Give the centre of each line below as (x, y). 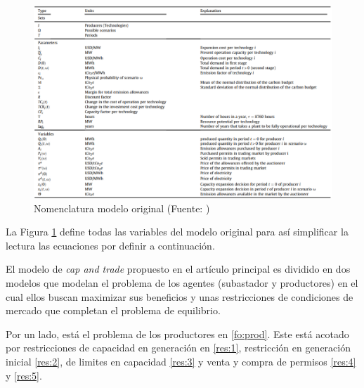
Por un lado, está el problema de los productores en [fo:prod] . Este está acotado (177, 334)
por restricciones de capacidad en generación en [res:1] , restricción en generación (178, 348)
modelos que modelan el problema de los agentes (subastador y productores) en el (182, 283)
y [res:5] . (24, 375)
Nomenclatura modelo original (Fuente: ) (122, 208)
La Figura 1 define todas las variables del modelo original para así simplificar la (177, 232)
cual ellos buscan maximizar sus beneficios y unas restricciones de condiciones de (180, 296)
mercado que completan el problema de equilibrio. (113, 310)
